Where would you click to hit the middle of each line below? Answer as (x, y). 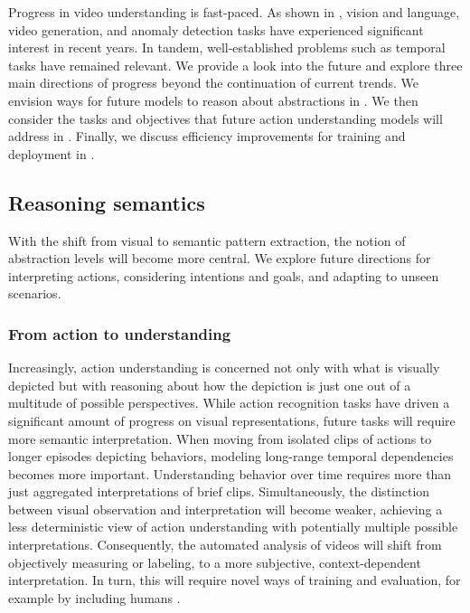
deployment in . (52, 153)
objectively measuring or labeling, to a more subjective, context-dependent (215, 562)
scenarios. (35, 293)
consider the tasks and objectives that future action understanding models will (226, 118)
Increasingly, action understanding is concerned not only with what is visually (224, 368)
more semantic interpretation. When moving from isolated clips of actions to (220, 438)
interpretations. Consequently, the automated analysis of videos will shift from (225, 545)
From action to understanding (120, 333)
